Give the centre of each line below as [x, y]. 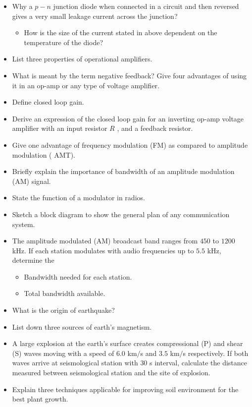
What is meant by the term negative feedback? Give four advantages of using [129, 75]
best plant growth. [40, 399]
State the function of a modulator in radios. [78, 198]
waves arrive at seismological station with [75, 363]
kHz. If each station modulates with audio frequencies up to [103, 250]
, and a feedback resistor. [155, 128]
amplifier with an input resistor [60, 128]
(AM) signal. [31, 181]
